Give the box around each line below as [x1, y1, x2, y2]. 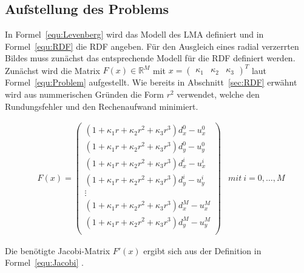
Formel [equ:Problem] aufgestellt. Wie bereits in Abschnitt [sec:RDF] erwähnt [5, 76, 297, 89]
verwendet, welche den [177, 88, 260, 101]
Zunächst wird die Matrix [5, 64, 100, 76]
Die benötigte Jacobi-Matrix [5, 244, 110, 257]
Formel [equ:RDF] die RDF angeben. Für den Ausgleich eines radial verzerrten [5, 39, 299, 52]
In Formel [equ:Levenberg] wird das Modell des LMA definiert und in [5, 28, 264, 41]
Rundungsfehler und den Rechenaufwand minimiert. [5, 99, 198, 112]
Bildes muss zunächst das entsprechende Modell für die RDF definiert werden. [5, 52, 296, 64]
